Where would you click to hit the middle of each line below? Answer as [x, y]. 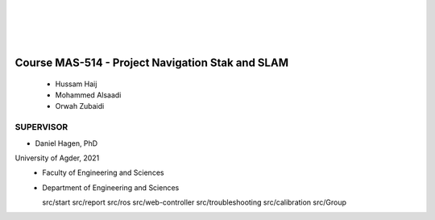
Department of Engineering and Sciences [111, 187]
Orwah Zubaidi [80, 106]
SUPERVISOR [41, 127]
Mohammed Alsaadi [88, 95]
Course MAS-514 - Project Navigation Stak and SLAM [152, 62]
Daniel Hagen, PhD [66, 143]
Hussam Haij [76, 84]
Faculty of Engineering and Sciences [103, 172]
